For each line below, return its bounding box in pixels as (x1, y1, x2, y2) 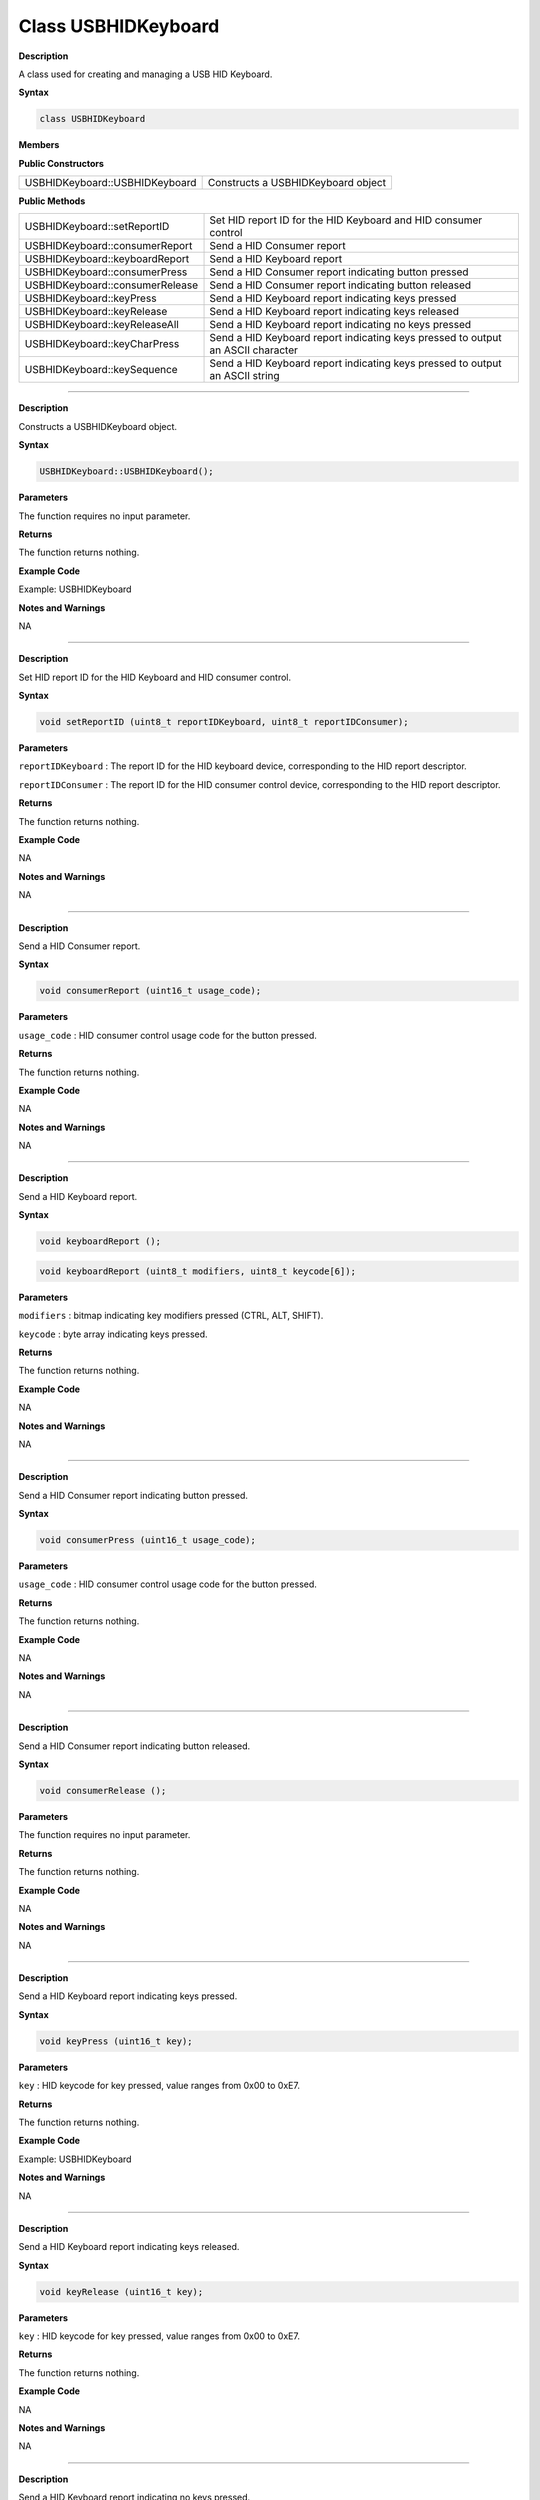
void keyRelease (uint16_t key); (39, 2286, 204, 2297)
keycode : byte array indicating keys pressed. (18, 1328, 209, 1340)
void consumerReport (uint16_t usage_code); (39, 985, 262, 997)
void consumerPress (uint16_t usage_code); (39, 1535, 257, 1546)
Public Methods (18, 195, 86, 207)
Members (18, 139, 60, 151)
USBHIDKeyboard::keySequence (24, 363, 179, 377)
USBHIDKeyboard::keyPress (24, 291, 157, 305)
